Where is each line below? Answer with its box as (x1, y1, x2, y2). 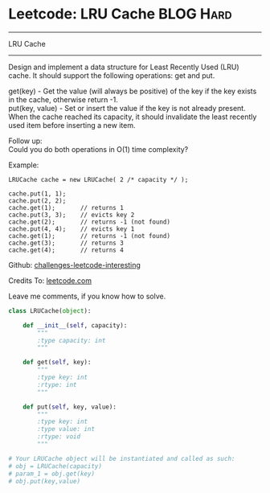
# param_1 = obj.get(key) (8, 470, 95, 478)
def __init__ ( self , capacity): (22, 321, 128, 330)
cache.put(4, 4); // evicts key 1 (8, 224, 135, 233)
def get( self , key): (22, 359, 92, 367)
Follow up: (8, 136, 43, 146)
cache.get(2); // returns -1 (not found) (8, 218, 171, 226)
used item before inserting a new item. (8, 120, 136, 129)
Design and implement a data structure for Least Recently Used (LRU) (8, 62, 239, 72)
